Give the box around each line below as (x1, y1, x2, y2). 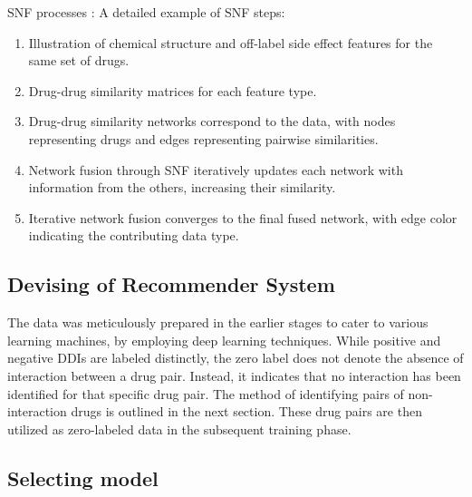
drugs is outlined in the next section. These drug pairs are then (71, 402, 422, 421)
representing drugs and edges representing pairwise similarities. (28, 129, 379, 148)
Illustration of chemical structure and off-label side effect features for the (28, 33, 433, 52)
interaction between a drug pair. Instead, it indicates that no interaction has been (7, 365, 461, 385)
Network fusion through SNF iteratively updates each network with (28, 160, 403, 179)
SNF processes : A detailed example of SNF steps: (7, 3, 285, 21)
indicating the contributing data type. (28, 226, 239, 245)
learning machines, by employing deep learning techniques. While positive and (7, 330, 441, 349)
